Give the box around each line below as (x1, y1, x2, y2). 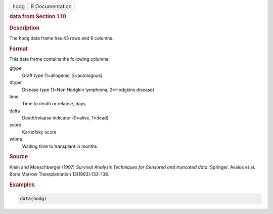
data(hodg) (20, 196, 47, 202)
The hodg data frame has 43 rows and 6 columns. (9, 35, 114, 41)
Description (9, 24, 40, 31)
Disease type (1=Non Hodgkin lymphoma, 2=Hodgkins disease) (22, 87, 154, 93)
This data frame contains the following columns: (9, 56, 110, 62)
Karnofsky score (22, 129, 57, 135)
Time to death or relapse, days (22, 101, 86, 107)
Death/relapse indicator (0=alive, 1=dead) (22, 115, 109, 121)
